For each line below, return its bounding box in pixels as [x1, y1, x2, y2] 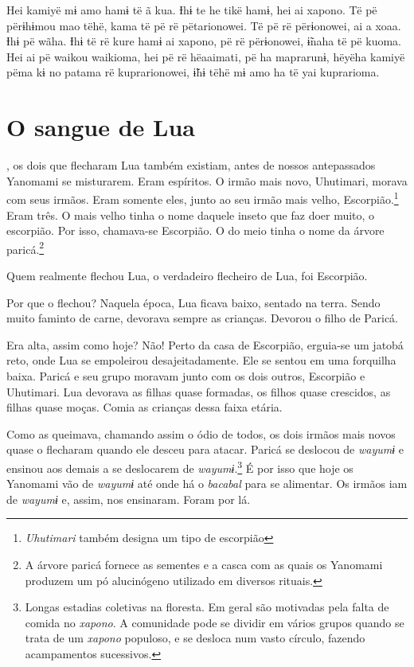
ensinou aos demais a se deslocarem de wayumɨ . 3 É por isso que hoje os [6, 457, 353, 476]
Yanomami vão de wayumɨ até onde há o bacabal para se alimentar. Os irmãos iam [6, 475, 408, 492]
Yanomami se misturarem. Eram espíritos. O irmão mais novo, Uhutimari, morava [6, 172, 408, 189]
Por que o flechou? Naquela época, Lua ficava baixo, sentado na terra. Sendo [6, 294, 381, 310]
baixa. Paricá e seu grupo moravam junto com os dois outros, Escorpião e [6, 367, 365, 384]
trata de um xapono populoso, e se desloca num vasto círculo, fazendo [25, 630, 365, 646]
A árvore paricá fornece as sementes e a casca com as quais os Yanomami [25, 556, 383, 572]
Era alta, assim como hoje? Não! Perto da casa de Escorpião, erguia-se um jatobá [6, 336, 404, 353]
